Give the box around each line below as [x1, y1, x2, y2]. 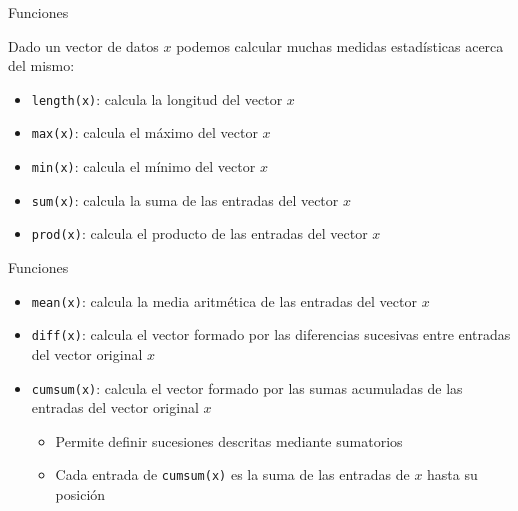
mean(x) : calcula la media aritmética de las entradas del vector [31, 290, 417, 311]
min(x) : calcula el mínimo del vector [31, 156, 256, 177]
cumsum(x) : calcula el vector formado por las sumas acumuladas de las [31, 377, 463, 398]
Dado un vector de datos [8, 35, 159, 56]
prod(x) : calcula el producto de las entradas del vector [31, 223, 368, 244]
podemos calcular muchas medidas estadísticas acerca [176, 35, 504, 56]
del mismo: [8, 55, 75, 76]
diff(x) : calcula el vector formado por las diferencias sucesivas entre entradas [31, 324, 511, 345]
